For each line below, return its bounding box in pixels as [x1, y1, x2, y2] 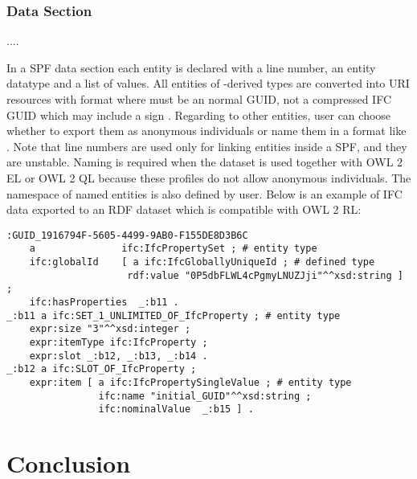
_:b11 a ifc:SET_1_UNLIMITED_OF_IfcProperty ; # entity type [6, 309, 341, 321]
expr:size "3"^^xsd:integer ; [29, 323, 191, 335]
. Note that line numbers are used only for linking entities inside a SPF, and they [6, 137, 407, 154]
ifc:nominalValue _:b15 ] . [98, 403, 254, 416]
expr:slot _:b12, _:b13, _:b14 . [29, 350, 208, 362]
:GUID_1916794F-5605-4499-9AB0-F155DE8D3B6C [6, 229, 248, 241]
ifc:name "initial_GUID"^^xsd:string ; [98, 390, 312, 402]
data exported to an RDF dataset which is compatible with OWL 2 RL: [6, 201, 362, 218]
